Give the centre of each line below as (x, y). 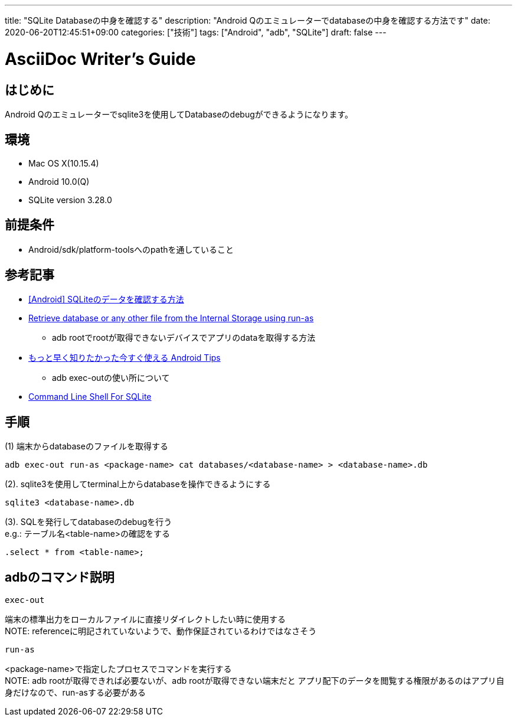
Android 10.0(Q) (59, 181)
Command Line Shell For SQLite (90, 397)
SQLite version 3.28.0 (70, 200)
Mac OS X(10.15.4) (64, 163)
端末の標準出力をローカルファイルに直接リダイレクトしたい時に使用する (145, 619)
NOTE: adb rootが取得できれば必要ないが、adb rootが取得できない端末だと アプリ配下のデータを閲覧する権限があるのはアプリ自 (255, 681)
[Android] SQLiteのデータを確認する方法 (106, 299)
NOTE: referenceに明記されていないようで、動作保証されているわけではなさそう (161, 631)
